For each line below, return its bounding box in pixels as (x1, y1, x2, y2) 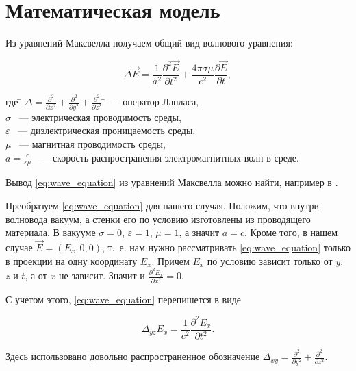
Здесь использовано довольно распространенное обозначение (5, 349, 260, 363)
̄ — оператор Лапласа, (102, 94, 199, 109)
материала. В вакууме (5, 225, 96, 240)
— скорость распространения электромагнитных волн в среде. (40, 150, 299, 164)
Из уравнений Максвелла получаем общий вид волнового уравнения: (5, 36, 293, 50)
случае (5, 240, 33, 254)
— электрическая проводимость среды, (18, 110, 181, 124)
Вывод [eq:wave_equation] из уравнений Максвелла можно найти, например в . (5, 175, 338, 190)
